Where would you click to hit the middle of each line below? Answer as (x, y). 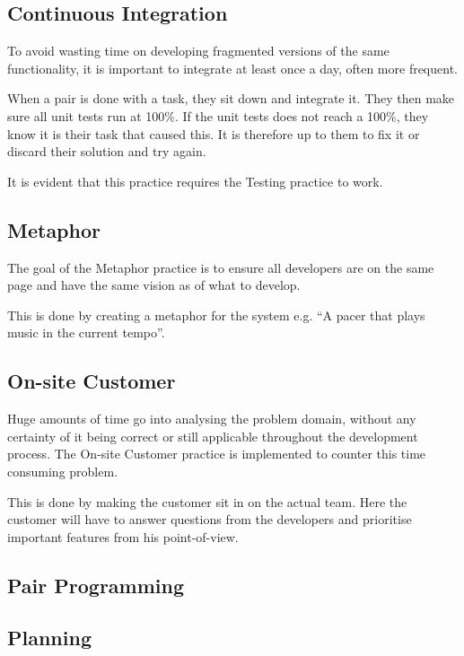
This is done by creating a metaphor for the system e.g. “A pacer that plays (216, 315)
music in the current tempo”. (86, 332)
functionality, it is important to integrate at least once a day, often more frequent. (232, 68)
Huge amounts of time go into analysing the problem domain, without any (212, 419)
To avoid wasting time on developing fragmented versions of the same (198, 51)
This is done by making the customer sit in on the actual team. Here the (207, 501)
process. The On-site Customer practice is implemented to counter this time (217, 454)
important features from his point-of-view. (123, 536)
